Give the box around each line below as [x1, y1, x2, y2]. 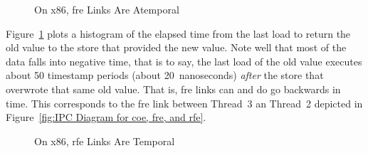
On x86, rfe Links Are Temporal [34, 133, 175, 148]
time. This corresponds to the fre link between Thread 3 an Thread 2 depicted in [6, 95, 363, 110]
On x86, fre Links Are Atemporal [34, 2, 179, 16]
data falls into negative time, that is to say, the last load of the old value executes [6, 53, 362, 68]
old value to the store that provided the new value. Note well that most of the [6, 40, 347, 55]
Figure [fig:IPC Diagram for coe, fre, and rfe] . [6, 110, 206, 125]
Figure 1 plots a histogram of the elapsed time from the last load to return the [6, 26, 351, 41]
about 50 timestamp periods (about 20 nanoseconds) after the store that [6, 68, 324, 83]
